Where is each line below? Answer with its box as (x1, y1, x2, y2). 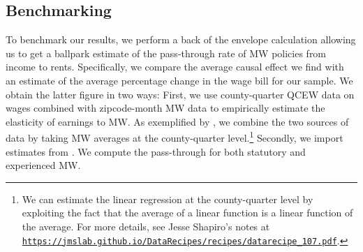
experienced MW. (6, 158, 81, 172)
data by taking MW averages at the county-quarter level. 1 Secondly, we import (6, 128, 343, 145)
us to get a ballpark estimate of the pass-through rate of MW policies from (6, 45, 327, 60)
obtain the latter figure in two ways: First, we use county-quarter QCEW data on (6, 87, 355, 101)
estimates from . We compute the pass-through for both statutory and (6, 144, 306, 158)
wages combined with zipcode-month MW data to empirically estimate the (6, 101, 325, 115)
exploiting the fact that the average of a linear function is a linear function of (22, 205, 353, 220)
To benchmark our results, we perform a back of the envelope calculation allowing (6, 32, 356, 47)
